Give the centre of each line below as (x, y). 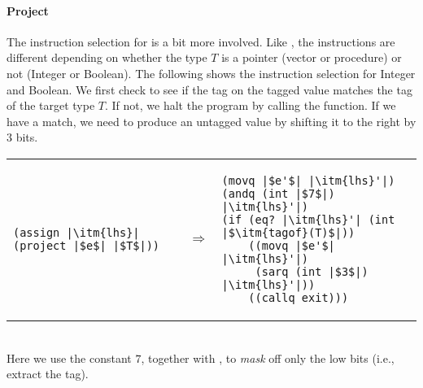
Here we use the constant (69, 357)
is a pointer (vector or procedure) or (312, 57)
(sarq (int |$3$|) (312, 271)
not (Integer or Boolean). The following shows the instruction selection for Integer (211, 73)
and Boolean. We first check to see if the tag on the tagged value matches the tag (209, 89)
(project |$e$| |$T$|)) (87, 245)
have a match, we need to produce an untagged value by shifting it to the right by (211, 121)
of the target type (51, 105)
